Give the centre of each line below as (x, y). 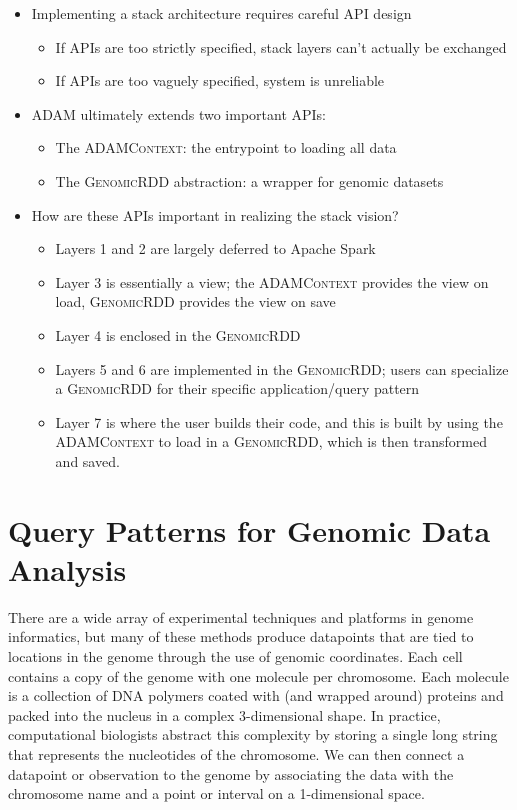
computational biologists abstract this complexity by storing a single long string (253, 734)
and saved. (87, 460)
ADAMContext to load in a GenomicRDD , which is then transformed (271, 441)
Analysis (67, 568)
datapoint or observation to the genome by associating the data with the (231, 773)
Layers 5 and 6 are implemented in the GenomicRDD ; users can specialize (282, 368)
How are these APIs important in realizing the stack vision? (215, 214)
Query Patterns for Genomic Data (249, 529)
